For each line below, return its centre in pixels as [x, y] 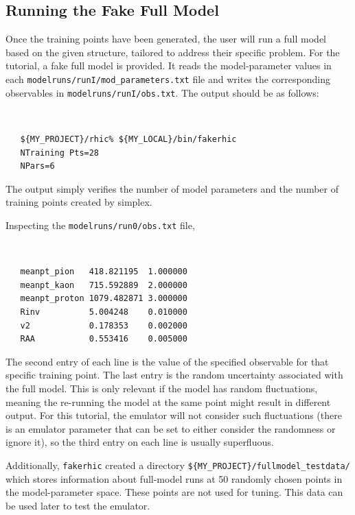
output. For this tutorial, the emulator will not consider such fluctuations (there [174, 415]
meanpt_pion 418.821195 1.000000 [104, 272]
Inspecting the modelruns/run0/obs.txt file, [100, 225]
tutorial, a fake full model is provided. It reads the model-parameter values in [169, 65]
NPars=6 [37, 166]
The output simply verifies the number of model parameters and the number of [172, 188]
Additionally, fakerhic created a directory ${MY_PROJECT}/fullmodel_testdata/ [178, 465]
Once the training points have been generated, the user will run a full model [166, 39]
